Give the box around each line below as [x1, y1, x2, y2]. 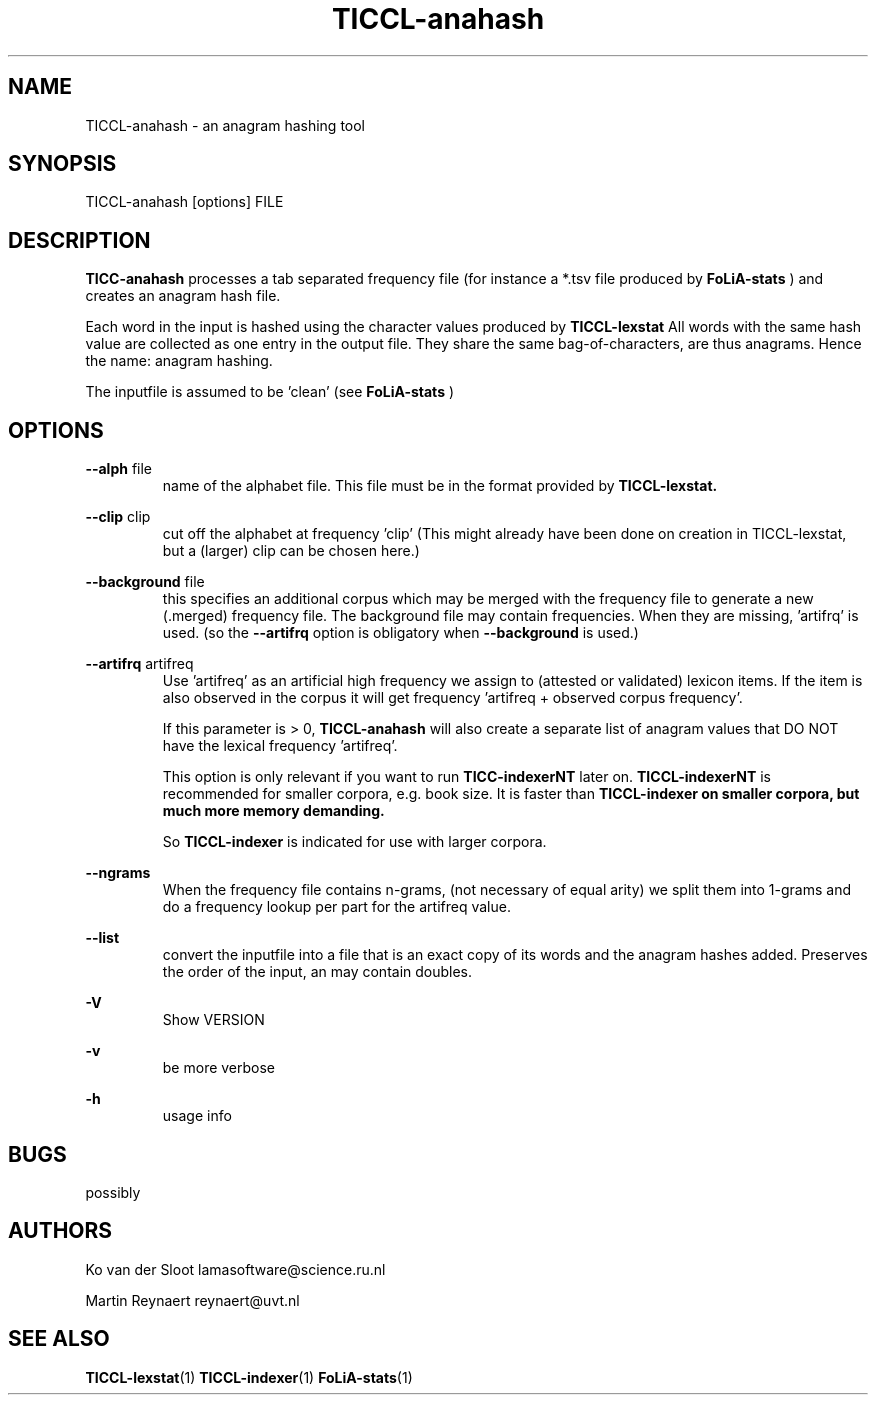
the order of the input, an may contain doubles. [162, 963, 473, 981]
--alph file [85, 460, 153, 478]
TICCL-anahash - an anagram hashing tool [85, 116, 366, 134]
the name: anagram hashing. [85, 352, 273, 370]
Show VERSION [162, 1011, 265, 1029]
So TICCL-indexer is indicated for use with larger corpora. [162, 833, 547, 851]
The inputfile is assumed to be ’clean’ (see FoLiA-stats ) [85, 383, 455, 401]
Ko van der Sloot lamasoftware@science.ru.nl [85, 1260, 386, 1278]
